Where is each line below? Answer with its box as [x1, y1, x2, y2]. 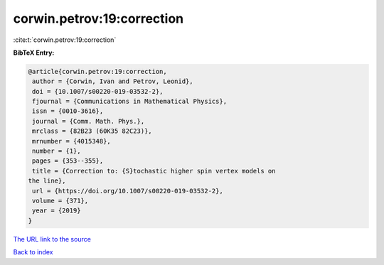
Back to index [13, 248, 53, 256]
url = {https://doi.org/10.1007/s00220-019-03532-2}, [32, 187, 223, 195]
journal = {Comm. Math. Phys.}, [32, 117, 145, 125]
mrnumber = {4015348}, [32, 137, 112, 145]
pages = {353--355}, [32, 157, 104, 165]
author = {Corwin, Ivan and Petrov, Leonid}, [32, 77, 193, 85]
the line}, [28, 177, 66, 185]
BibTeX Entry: [13, 48, 55, 57]
